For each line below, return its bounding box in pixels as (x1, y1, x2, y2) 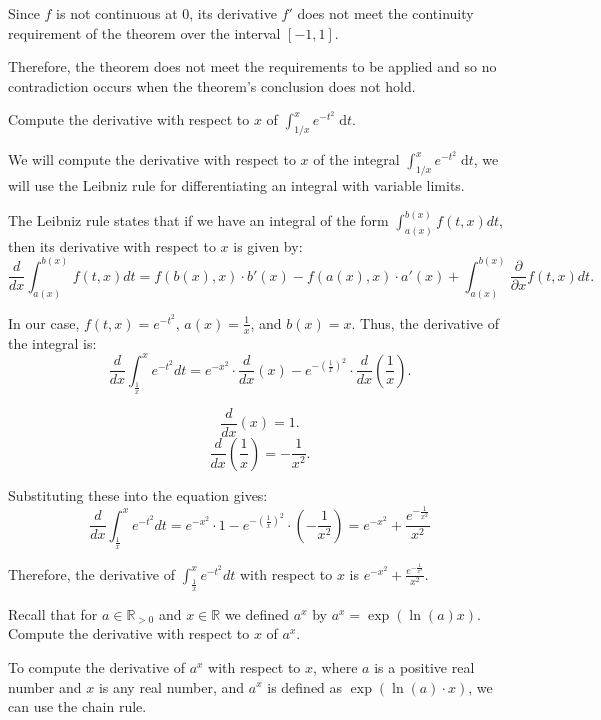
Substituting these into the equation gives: (8, 484, 268, 505)
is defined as (267, 676, 343, 697)
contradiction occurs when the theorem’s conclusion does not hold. (8, 75, 416, 96)
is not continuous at (56, 3, 178, 23)
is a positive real (374, 656, 475, 677)
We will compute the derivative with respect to (8, 149, 296, 170)
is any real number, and (98, 676, 245, 697)
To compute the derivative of (8, 656, 185, 677)
